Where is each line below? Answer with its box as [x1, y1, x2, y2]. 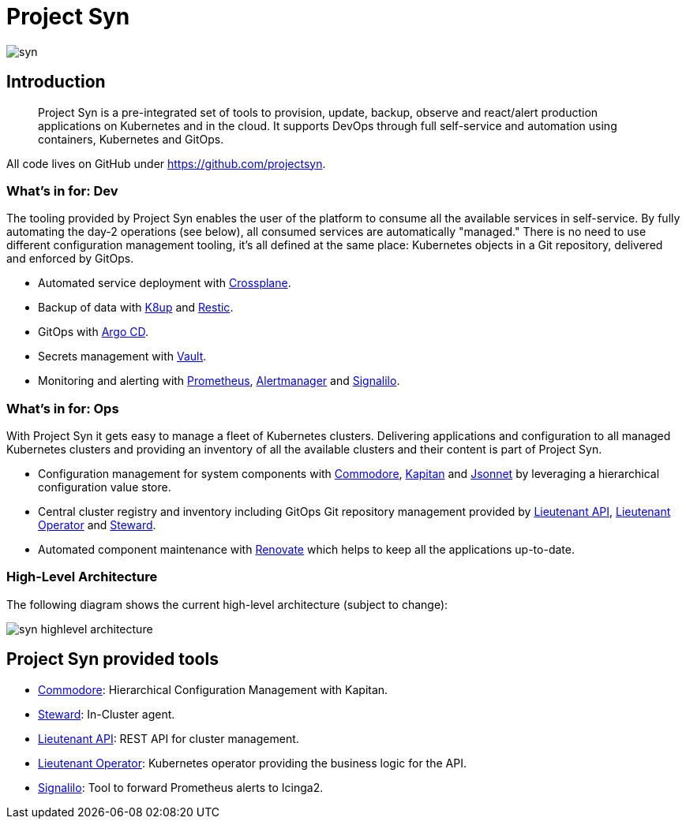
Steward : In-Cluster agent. [38, 707, 175, 721]
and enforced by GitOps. [6, 252, 134, 266]
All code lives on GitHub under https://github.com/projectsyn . [6, 156, 326, 170]
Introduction [6, 72, 106, 92]
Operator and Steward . [38, 518, 156, 532]
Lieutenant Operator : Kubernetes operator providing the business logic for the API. [38, 756, 467, 770]
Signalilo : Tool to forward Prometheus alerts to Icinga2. [38, 780, 324, 794]
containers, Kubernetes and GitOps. [38, 132, 224, 146]
